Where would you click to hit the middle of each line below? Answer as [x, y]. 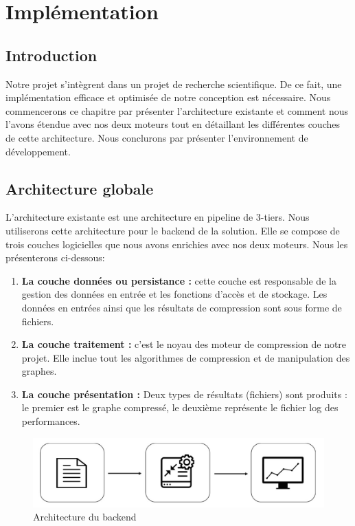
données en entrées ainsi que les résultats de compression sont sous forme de [182, 307]
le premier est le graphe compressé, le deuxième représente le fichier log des [180, 407]
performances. [51, 421]
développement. [38, 151]
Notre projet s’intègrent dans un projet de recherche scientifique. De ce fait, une [174, 84]
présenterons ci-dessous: [55, 257]
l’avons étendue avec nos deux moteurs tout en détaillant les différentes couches [173, 124]
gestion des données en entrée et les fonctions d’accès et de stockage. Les [174, 294]
